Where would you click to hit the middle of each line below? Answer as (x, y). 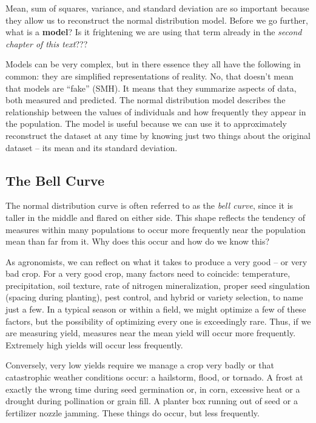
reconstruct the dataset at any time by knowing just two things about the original (158, 135)
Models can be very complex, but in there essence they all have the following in (153, 64)
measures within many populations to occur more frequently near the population (156, 229)
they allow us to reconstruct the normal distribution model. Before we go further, (157, 20)
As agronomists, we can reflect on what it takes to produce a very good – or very (156, 261)
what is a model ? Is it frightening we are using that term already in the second (154, 32)
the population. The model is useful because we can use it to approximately (146, 124)
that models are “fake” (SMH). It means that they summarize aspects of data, (151, 88)
